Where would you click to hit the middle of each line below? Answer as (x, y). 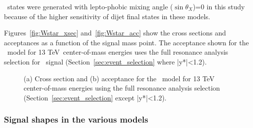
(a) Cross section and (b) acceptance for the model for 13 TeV (119, 78)
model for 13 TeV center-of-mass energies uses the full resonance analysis (118, 52)
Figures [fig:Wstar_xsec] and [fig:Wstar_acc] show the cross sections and (115, 33)
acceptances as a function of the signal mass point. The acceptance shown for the (126, 42)
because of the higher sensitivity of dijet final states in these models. (107, 16)
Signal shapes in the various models (76, 119)
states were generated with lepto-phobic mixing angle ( (90, 6)
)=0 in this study (219, 6)
